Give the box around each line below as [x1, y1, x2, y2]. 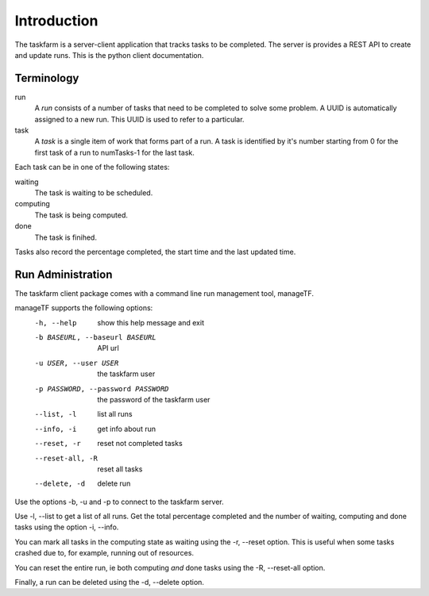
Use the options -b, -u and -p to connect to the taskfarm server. [14, 497, 224, 506]
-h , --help [34, 318, 77, 327]
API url [97, 344, 119, 353]
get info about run [97, 424, 157, 433]
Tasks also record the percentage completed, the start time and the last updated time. [14, 247, 296, 256]
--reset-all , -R [34, 453, 99, 463]
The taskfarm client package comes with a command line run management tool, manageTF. [14, 288, 314, 298]
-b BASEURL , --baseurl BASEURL [34, 333, 157, 341]
